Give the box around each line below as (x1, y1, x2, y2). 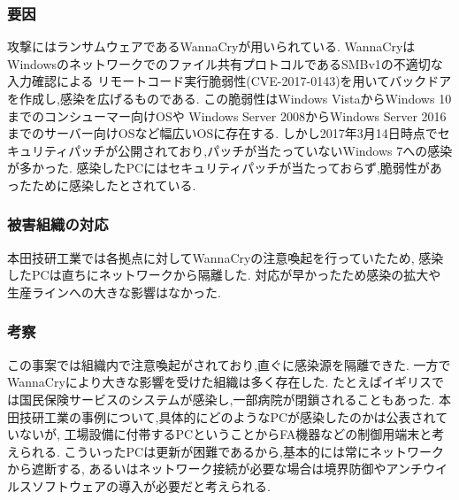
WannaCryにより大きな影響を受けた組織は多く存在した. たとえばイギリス (7, 373, 432, 391)
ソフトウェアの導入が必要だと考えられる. (31, 476, 271, 495)
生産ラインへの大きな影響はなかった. (7, 282, 221, 301)
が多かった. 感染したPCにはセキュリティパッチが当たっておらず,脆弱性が (7, 158, 430, 177)
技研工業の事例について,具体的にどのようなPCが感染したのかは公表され (19, 407, 436, 426)
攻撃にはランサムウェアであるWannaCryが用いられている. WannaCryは (7, 37, 416, 56)
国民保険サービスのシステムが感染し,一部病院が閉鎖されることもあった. (19, 389, 435, 408)
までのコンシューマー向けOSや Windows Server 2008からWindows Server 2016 (7, 106, 447, 125)
